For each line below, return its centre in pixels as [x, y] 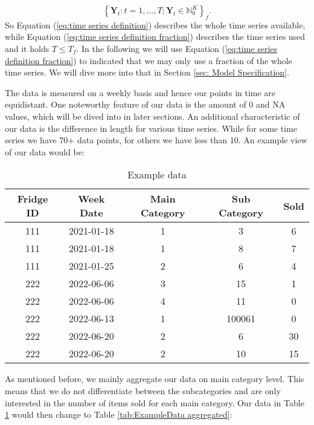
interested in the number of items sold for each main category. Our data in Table [155, 402]
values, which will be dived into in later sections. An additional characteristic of [152, 116]
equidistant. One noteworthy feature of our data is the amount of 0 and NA [145, 104]
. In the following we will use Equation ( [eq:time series [177, 48]
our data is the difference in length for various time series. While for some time [151, 128]
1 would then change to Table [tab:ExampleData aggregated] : [119, 414]
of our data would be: [45, 151]
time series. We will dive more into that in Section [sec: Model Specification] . [147, 72]
